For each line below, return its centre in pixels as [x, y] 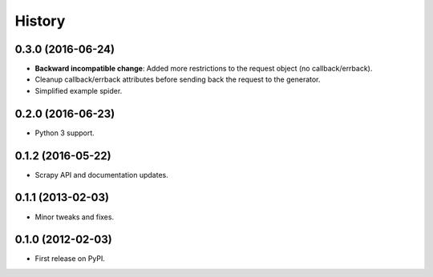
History [40, 21]
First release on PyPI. [70, 259]
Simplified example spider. [79, 90]
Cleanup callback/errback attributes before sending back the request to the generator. [178, 79]
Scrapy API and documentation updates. [101, 175]
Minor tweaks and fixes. [75, 217]
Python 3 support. [65, 133]
